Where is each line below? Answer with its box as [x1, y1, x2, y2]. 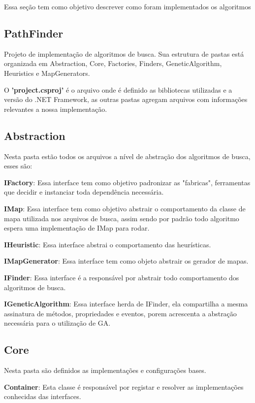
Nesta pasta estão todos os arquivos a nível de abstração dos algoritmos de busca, [4, 151, 251, 161]
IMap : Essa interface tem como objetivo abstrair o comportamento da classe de [4, 203, 246, 213]
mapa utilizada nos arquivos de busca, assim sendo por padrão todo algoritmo [4, 213, 239, 223]
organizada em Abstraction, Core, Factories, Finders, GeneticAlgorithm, [4, 58, 222, 68]
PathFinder [4, 25, 64, 40]
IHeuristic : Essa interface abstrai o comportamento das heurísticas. [4, 239, 211, 249]
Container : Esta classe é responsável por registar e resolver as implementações [4, 381, 244, 392]
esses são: [4, 161, 32, 171]
